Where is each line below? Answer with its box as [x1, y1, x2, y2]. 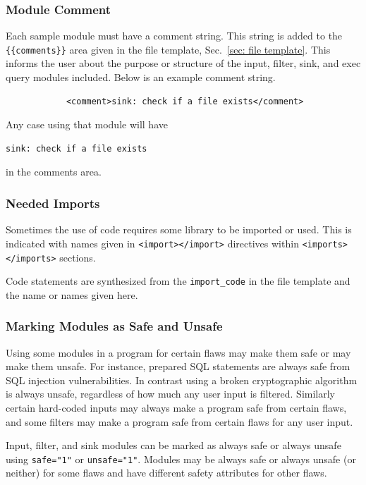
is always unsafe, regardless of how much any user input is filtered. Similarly [6, 386, 336, 401]
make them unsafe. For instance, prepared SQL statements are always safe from [6, 359, 350, 374]
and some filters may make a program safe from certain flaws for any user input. [6, 414, 353, 429]
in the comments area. [6, 164, 102, 179]
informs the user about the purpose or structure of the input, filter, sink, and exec [6, 56, 361, 70]
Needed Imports [6, 194, 100, 211]
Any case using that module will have [6, 117, 168, 132]
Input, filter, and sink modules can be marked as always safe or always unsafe [6, 438, 341, 453]
